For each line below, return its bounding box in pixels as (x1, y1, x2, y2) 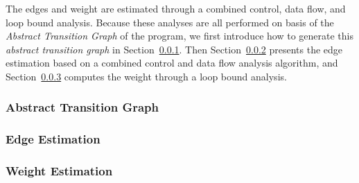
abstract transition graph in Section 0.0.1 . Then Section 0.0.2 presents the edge (6, 42, 343, 56)
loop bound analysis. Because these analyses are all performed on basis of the (6, 15, 334, 29)
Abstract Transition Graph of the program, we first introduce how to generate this (6, 28, 353, 43)
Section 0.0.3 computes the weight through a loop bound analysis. (6, 69, 287, 83)
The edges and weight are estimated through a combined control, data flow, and (6, 1, 346, 15)
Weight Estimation (6, 162, 113, 180)
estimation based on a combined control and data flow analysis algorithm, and (6, 55, 338, 70)
